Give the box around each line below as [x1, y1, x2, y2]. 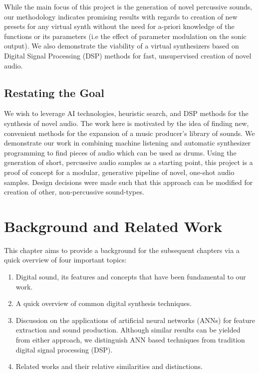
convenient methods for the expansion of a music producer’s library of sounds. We [4, 127, 255, 138]
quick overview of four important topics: [4, 254, 127, 265]
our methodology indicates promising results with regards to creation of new [4, 11, 238, 21]
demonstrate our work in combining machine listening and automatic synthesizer [4, 137, 251, 148]
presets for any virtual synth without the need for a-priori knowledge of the [4, 21, 235, 31]
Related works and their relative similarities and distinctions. [15, 361, 203, 371]
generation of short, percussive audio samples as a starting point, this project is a [4, 157, 253, 167]
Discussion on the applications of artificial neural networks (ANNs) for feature [15, 314, 256, 325]
